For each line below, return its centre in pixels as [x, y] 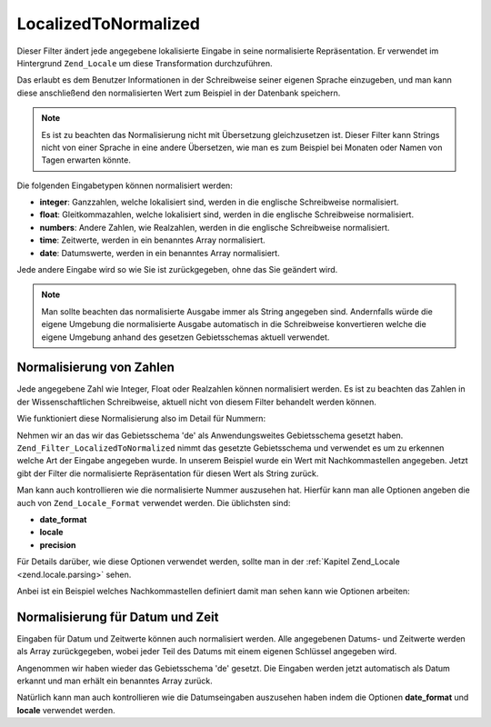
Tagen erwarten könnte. [86, 160]
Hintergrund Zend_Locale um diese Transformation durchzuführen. [145, 63]
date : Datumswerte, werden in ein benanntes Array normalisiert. [160, 253]
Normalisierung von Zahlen [95, 368]
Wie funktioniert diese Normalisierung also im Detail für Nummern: [141, 419]
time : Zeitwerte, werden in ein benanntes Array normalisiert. [152, 240]
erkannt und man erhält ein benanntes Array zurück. [115, 681]
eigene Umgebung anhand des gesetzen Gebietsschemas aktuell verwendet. [185, 337]
